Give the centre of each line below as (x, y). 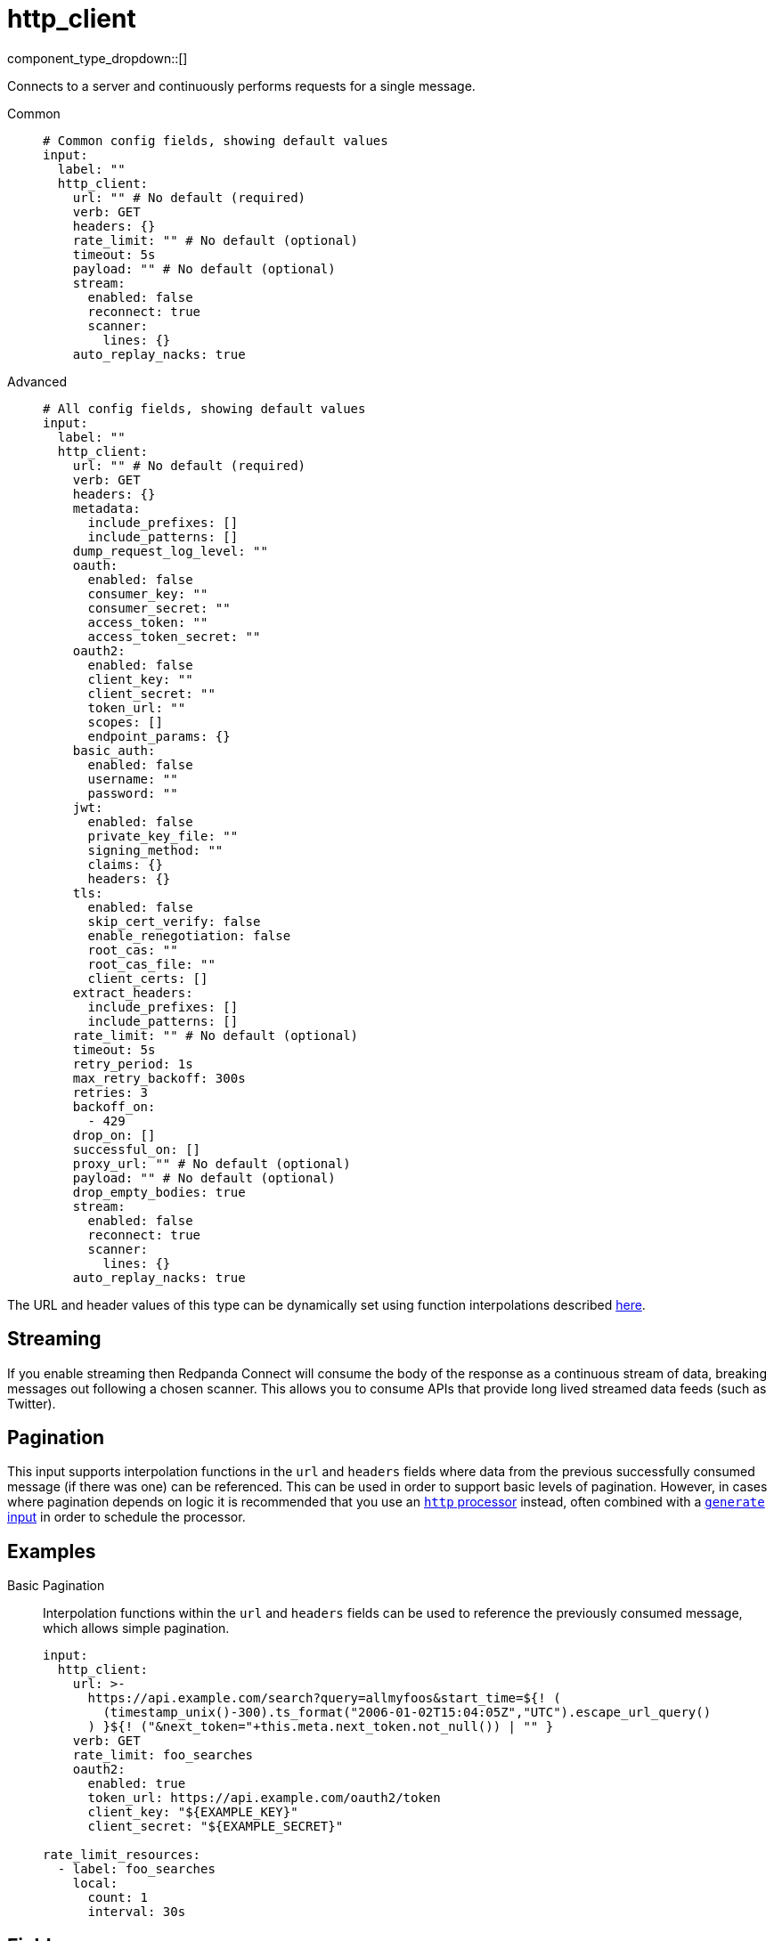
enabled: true (137, 1784)
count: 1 (118, 1898)
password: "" (133, 793)
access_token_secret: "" (174, 636)
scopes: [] (125, 722)
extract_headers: (133, 992)
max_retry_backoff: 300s (159, 1078)
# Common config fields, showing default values (216, 140)
